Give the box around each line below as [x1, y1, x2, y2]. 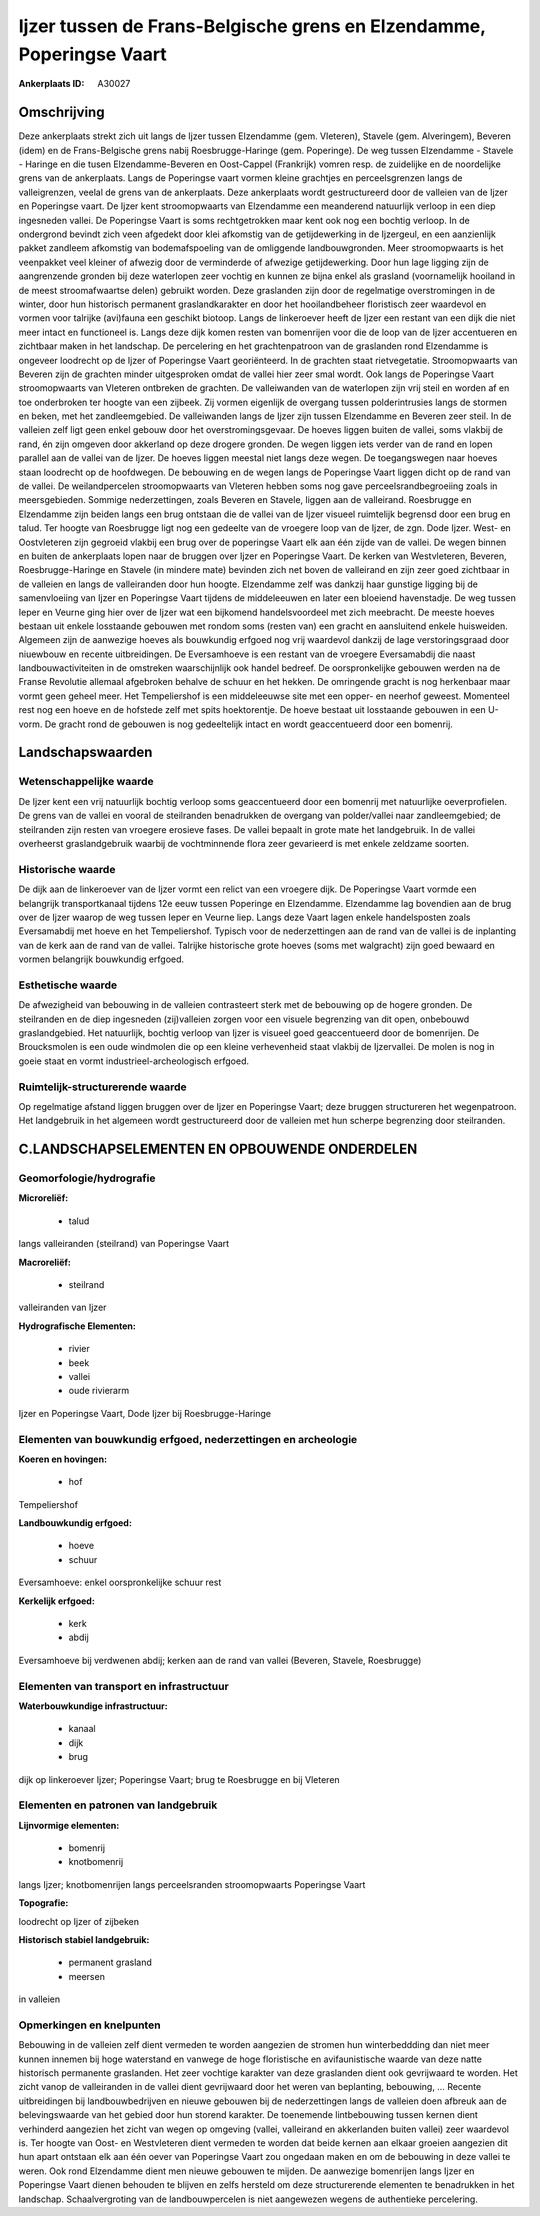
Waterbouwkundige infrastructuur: [18, 1700, 169, 1712]
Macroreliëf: [18, 1256, 72, 1268]
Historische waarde [18, 862, 116, 876]
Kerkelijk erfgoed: [18, 1595, 95, 1607]
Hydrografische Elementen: [18, 1320, 137, 1332]
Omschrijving [18, 104, 105, 121]
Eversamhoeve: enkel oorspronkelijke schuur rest [18, 1576, 222, 1589]
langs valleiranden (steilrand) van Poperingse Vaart [18, 1238, 230, 1250]
